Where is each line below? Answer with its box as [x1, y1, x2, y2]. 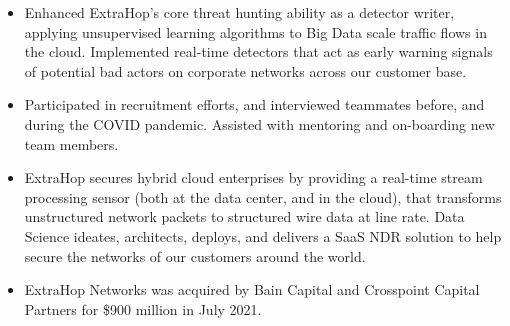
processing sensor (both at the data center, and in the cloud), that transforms [24, 186, 502, 207]
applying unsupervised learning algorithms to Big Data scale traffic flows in [24, 21, 487, 42]
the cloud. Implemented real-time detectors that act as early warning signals [24, 41, 493, 62]
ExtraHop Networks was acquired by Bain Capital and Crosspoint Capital [24, 279, 480, 300]
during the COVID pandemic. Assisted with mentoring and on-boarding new [24, 113, 495, 134]
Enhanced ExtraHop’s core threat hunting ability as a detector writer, [24, 2, 455, 22]
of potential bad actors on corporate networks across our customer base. [24, 60, 467, 81]
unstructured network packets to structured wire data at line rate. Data [24, 206, 465, 227]
